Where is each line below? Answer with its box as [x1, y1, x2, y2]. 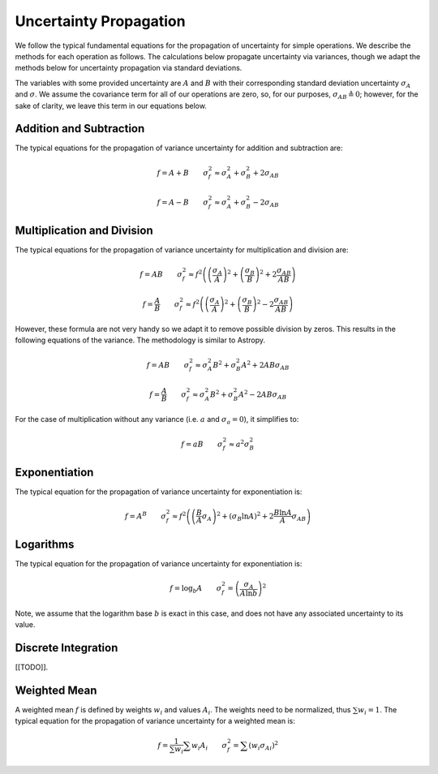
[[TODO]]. [15, 662, 49, 672]
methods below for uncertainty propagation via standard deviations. [15, 63, 243, 73]
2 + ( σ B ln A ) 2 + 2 [216, 510, 275, 522]
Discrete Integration [15, 641, 118, 655]
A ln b [239, 589, 258, 598]
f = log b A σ [170, 584, 222, 595]
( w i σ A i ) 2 [248, 739, 279, 752]
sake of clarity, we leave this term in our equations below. [15, 101, 207, 110]
